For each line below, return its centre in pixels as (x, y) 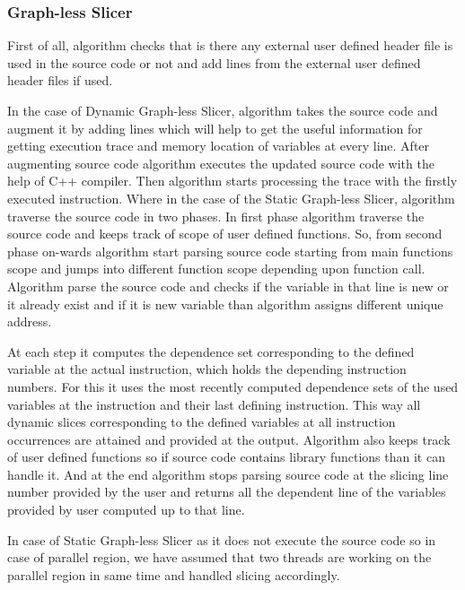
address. (30, 321)
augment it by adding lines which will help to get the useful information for (215, 128)
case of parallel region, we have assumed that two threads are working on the (219, 557)
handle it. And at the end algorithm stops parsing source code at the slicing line (228, 474)
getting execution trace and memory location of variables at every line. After (219, 146)
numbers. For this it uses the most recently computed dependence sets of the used (233, 386)
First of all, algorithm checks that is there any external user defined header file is (230, 45)
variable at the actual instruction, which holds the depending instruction (207, 369)
